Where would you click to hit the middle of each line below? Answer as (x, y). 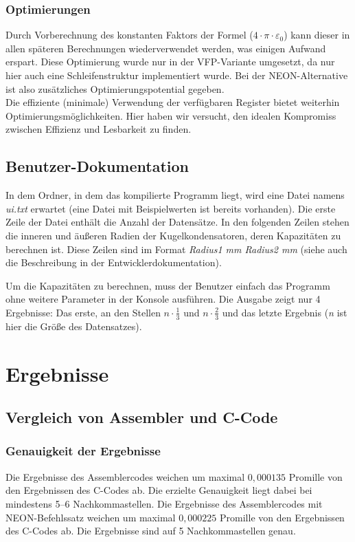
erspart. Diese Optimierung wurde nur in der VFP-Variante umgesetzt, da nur (170, 62)
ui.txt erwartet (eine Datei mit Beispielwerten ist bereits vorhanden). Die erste (171, 208)
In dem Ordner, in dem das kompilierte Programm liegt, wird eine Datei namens (175, 195)
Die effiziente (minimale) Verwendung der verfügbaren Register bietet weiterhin (173, 102)
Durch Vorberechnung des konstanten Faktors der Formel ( (129, 35)
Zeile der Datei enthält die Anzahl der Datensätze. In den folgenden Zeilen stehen (177, 222)
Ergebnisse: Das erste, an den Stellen (83, 312)
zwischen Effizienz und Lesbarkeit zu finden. (99, 129)
